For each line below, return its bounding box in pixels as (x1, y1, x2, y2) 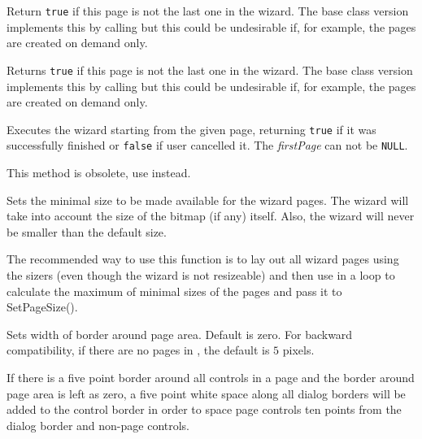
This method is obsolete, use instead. (7, 164, 191, 180)
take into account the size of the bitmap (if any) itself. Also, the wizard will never (7, 207, 415, 224)
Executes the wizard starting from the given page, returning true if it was (7, 120, 376, 137)
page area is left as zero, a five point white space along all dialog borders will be (7, 385, 406, 402)
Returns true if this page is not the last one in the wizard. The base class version (7, 61, 413, 78)
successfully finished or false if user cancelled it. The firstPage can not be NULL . (7, 137, 408, 154)
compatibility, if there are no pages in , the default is (7, 341, 270, 359)
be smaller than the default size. (7, 223, 167, 240)
